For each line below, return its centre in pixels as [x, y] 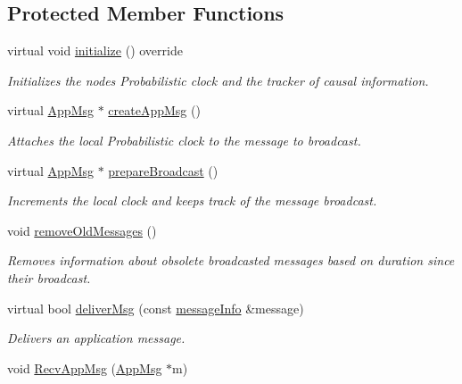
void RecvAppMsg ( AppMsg [85, 367]
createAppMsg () [154, 110]
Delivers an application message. [96, 338]
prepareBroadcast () [163, 170]
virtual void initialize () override [95, 50]
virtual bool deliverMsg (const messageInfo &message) [156, 308]
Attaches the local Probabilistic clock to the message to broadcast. [184, 140]
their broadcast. [49, 277]
